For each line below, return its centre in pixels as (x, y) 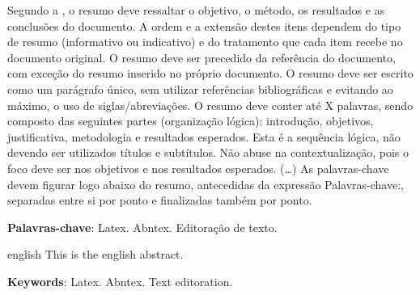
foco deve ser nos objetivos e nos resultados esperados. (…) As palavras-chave (198, 168)
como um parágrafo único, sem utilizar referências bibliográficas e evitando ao (200, 88)
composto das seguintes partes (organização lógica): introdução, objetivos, (191, 121)
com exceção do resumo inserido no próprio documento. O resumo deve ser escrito (210, 73)
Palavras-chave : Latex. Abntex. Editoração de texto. (142, 227)
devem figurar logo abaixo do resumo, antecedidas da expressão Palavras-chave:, (206, 184)
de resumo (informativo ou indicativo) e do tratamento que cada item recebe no (205, 42)
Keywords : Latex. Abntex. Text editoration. (120, 281)
